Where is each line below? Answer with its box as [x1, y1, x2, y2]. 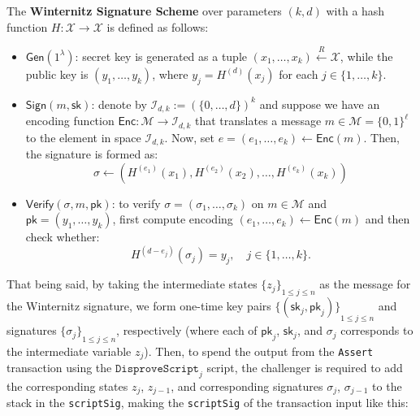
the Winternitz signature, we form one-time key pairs [6, 297, 271, 314]
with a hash [326, 2, 385, 19]
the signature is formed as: [25, 145, 158, 162]
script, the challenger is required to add [206, 358, 403, 375]
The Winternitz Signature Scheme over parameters [6, 2, 282, 19]
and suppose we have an [259, 95, 380, 112]
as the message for [319, 275, 411, 292]
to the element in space [25, 128, 141, 145]
